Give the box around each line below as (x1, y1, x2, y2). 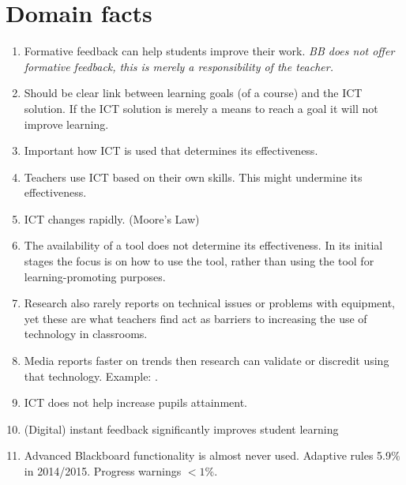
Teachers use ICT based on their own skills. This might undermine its (24, 168, 363, 185)
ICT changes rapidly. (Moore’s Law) (24, 210, 200, 227)
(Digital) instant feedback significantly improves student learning (24, 420, 339, 437)
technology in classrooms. (24, 325, 148, 342)
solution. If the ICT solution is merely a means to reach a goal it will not (24, 100, 378, 116)
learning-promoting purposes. (24, 268, 166, 284)
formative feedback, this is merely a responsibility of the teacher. (24, 58, 333, 74)
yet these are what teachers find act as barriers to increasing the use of (24, 310, 367, 326)
